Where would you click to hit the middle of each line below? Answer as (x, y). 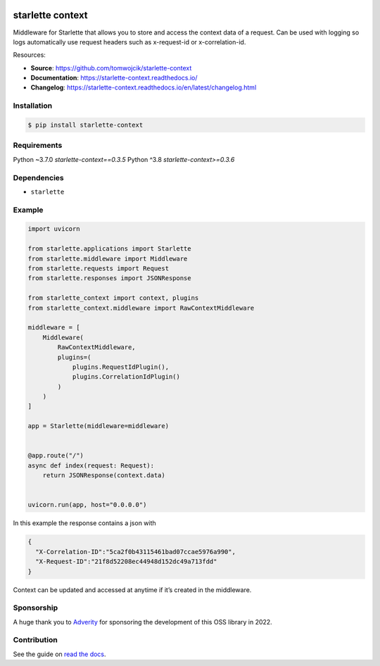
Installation (33, 106)
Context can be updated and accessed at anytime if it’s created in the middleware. (132, 590)
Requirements (38, 146)
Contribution (35, 640)
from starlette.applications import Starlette (109, 249)
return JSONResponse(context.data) (104, 476)
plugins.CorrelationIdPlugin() (126, 377)
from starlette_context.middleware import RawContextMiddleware (141, 308)
